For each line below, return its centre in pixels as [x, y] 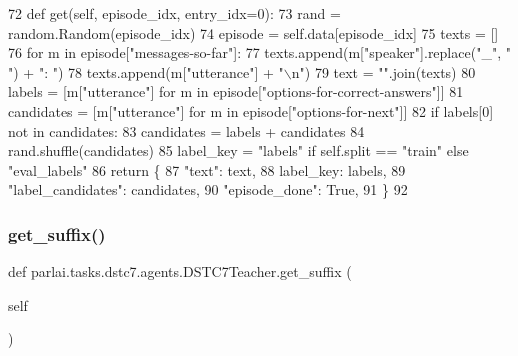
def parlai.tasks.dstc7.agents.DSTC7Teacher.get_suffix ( [180, 271]
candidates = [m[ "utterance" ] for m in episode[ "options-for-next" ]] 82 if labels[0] [251, 110]
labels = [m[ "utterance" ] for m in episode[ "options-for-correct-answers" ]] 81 [236, 91]
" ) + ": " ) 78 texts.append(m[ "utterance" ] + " [146, 71]
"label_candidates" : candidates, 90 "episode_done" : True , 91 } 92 [208, 189]
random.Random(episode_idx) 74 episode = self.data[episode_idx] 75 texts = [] [253, 32]
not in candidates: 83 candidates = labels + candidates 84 [186, 130]
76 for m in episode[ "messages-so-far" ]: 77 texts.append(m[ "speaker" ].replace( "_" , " [259, 52]
